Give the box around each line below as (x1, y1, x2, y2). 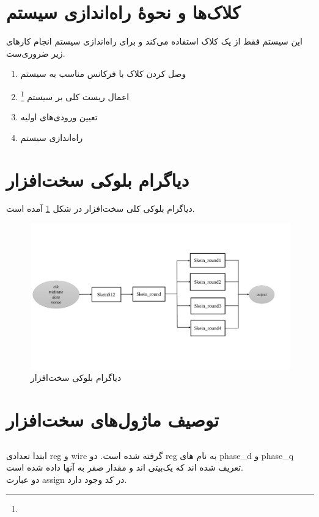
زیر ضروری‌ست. (6, 46, 65, 59)
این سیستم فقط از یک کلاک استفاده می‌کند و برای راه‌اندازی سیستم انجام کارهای (6, 35, 302, 48)
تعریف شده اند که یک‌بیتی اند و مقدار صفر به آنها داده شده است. (6, 461, 243, 474)
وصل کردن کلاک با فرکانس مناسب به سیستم (20, 67, 186, 80)
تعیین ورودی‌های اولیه (20, 110, 98, 123)
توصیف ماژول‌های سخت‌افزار (6, 407, 219, 432)
